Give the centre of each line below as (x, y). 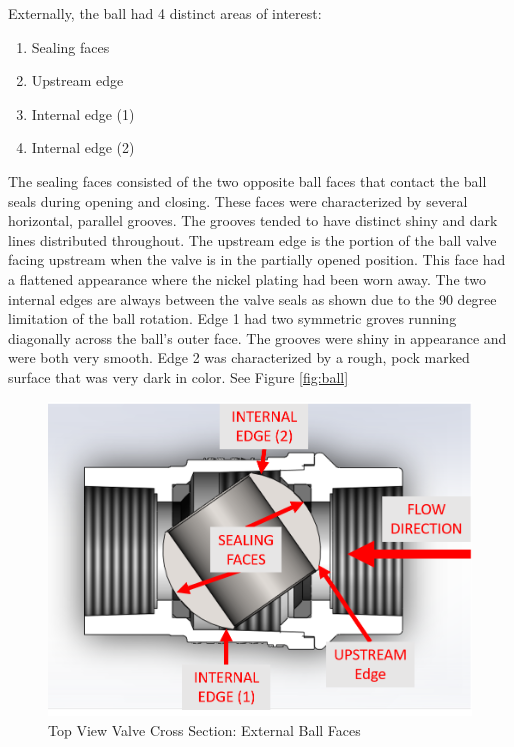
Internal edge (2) (83, 147)
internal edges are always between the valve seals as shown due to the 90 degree (252, 298)
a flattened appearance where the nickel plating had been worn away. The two (247, 278)
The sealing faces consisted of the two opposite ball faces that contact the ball (247, 180)
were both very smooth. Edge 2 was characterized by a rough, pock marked (239, 357)
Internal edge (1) (83, 113)
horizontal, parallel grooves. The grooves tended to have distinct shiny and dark (253, 220)
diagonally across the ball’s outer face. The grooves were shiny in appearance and (257, 337)
